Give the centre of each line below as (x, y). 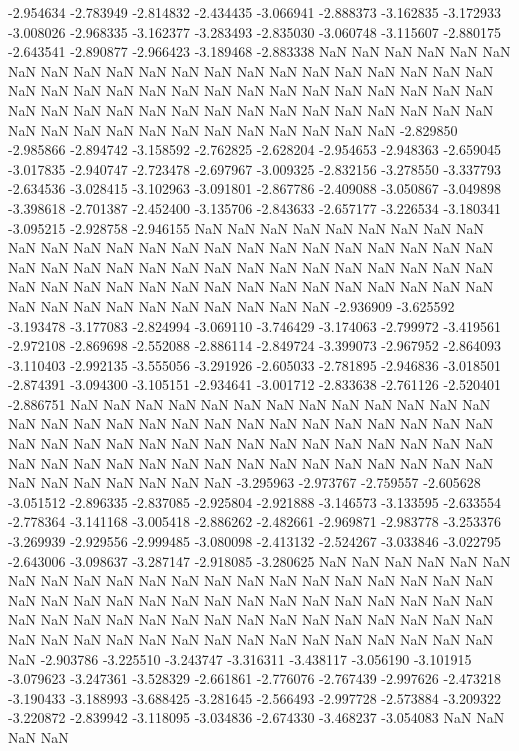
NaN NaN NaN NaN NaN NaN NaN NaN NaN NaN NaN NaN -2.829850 (233, 129)
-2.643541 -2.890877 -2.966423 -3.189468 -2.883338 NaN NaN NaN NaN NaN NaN (259, 51)
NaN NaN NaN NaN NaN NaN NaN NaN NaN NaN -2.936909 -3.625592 (231, 305)
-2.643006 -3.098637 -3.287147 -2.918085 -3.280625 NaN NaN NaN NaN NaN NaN (259, 560)
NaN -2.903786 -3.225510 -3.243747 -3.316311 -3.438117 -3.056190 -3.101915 (240, 658)
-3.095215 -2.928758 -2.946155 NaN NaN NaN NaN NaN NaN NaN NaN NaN (246, 227)
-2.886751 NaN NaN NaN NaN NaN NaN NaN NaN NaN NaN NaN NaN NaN (249, 403)
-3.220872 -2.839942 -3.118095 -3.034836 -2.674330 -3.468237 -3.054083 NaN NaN (256, 717)
